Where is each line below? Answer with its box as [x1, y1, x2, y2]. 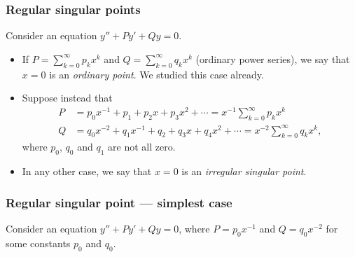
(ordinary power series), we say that [195, 51, 350, 66]
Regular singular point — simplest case [6, 193, 232, 211]
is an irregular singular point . [181, 164, 307, 179]
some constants [6, 235, 71, 250]
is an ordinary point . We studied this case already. [49, 67, 264, 81]
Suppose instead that [22, 90, 113, 105]
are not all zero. [108, 139, 176, 154]
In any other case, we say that [22, 164, 152, 179]
